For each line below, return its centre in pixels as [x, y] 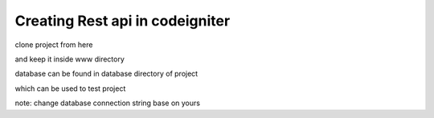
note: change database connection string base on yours [108, 103]
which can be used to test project [70, 88]
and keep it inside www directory [70, 59]
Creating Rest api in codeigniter [123, 21]
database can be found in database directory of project [106, 74]
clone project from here [54, 45]
